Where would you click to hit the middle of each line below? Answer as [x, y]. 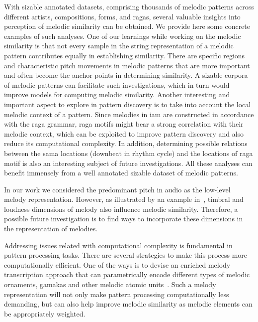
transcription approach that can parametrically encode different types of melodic [127, 274]
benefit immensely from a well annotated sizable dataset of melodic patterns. [121, 173]
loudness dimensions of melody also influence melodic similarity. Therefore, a [121, 209]
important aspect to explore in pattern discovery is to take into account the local [128, 104]
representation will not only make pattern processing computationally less [117, 294]
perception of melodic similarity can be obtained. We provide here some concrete [127, 26]
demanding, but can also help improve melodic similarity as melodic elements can [128, 304]
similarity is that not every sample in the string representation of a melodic [119, 46]
